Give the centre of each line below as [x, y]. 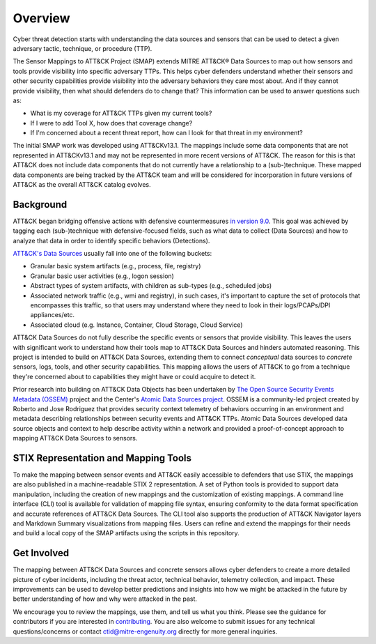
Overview [41, 18]
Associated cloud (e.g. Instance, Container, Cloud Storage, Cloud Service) [136, 325]
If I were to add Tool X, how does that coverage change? [111, 123]
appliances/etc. [53, 315]
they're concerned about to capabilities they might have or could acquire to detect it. [134, 376]
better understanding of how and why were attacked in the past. [105, 599]
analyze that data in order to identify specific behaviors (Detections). [111, 240]
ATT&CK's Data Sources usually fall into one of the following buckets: [112, 254]
